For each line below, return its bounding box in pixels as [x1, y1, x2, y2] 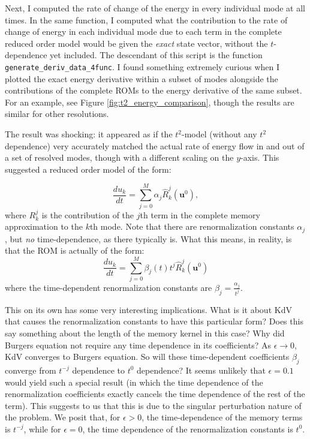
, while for [23, 422, 61, 435]
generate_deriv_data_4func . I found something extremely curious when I [5, 60, 280, 73]
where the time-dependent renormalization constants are [5, 281, 212, 293]
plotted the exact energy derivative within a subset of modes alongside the [5, 72, 278, 85]
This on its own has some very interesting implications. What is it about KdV [5, 303, 292, 315]
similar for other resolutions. [5, 107, 109, 120]
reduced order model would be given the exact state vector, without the [5, 37, 268, 49]
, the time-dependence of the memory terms [142, 411, 303, 423]
